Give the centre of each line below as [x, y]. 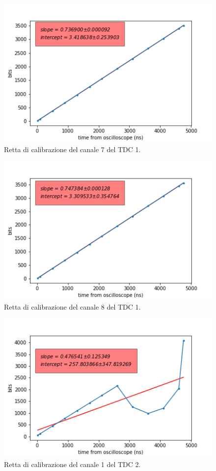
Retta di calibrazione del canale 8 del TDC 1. [72, 307]
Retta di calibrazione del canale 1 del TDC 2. [72, 464]
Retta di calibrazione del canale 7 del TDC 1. [72, 149]
